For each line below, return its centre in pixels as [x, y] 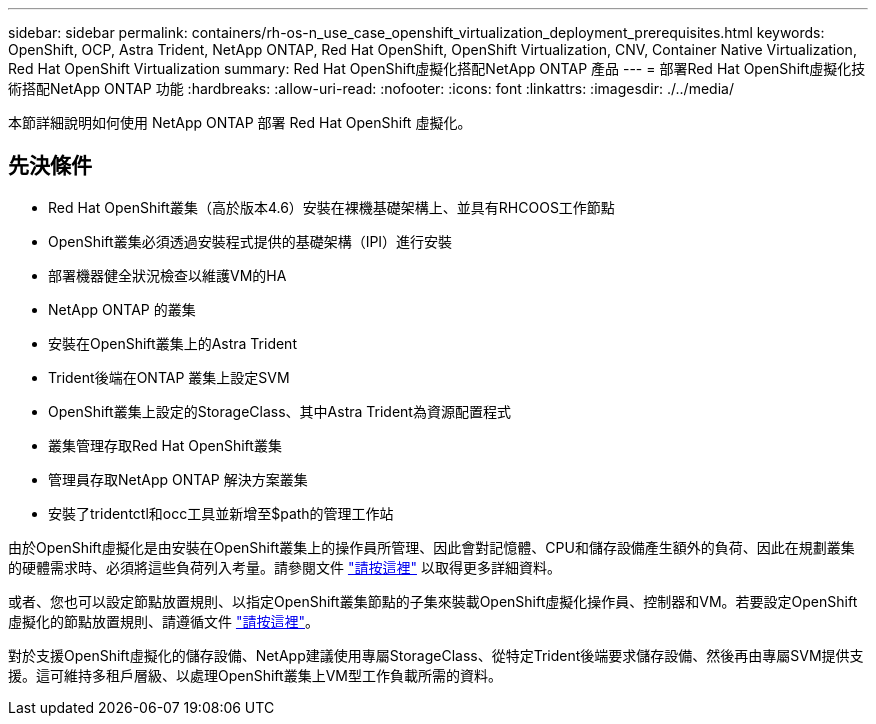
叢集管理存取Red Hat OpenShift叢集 [165, 445]
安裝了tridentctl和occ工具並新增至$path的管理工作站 [221, 513]
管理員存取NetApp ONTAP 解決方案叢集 [178, 479]
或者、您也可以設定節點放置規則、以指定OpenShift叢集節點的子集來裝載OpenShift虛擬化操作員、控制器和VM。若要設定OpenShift [433, 601]
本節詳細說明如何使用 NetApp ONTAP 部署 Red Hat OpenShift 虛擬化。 [240, 122]
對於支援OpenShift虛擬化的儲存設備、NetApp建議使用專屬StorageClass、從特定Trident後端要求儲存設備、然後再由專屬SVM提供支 [436, 655]
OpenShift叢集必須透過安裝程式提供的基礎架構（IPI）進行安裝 [250, 241]
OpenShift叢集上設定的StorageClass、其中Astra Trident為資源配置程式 [279, 411]
